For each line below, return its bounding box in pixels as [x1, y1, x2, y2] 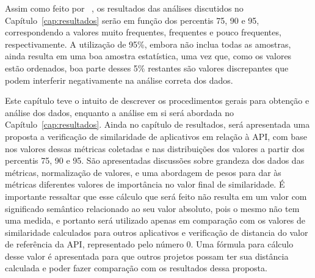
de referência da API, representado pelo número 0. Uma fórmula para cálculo [5, 238, 294, 251]
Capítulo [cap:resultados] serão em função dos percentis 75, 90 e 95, [5, 13, 259, 26]
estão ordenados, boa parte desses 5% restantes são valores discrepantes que [5, 61, 289, 74]
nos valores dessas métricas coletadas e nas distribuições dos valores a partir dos [5, 142, 305, 155]
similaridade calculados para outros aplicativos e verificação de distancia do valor [5, 225, 308, 238]
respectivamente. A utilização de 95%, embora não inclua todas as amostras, [5, 37, 291, 50]
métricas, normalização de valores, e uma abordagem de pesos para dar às [5, 166, 281, 178]
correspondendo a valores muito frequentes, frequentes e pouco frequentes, [5, 26, 281, 38]
